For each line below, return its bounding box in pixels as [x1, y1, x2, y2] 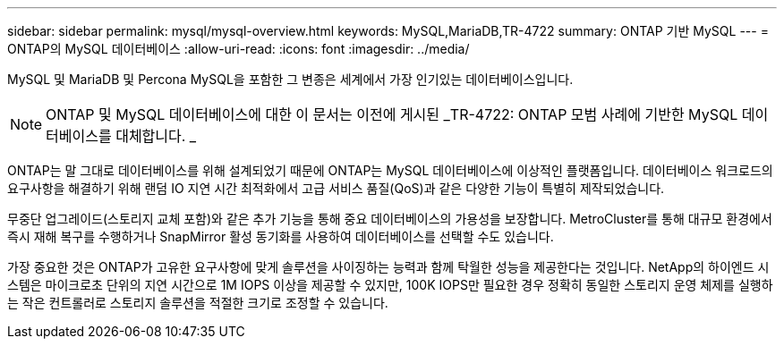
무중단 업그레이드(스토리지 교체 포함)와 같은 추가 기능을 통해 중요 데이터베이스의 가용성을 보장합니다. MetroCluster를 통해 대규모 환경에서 [7, 211, 772, 226]
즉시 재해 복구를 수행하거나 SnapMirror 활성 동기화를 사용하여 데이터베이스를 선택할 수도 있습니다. [7, 229, 554, 244]
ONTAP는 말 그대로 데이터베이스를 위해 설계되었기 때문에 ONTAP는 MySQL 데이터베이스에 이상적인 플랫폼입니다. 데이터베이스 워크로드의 [7, 163, 773, 178]
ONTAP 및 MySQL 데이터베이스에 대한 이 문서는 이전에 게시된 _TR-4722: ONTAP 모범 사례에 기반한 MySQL [46, 105, 738, 123]
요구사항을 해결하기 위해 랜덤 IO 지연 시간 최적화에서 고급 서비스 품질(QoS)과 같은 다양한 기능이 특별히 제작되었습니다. [7, 181, 665, 196]
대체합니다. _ [115, 127, 197, 145]
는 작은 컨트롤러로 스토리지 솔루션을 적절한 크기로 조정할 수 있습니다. [7, 295, 388, 310]
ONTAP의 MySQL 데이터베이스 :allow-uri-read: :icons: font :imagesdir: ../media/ [7, 41, 470, 56]
